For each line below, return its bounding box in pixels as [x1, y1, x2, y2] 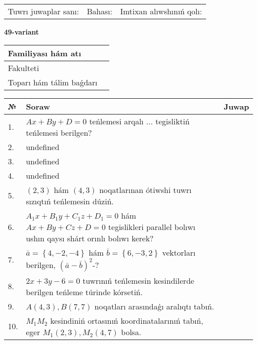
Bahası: [86, 5, 113, 17]
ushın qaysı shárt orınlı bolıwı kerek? [26, 232, 154, 244]
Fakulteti [8, 62, 39, 74]
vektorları [162, 246, 196, 258]
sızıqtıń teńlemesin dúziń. [26, 195, 114, 207]
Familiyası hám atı [8, 47, 82, 59]
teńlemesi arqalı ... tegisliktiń [89, 115, 190, 127]
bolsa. [121, 326, 141, 338]
